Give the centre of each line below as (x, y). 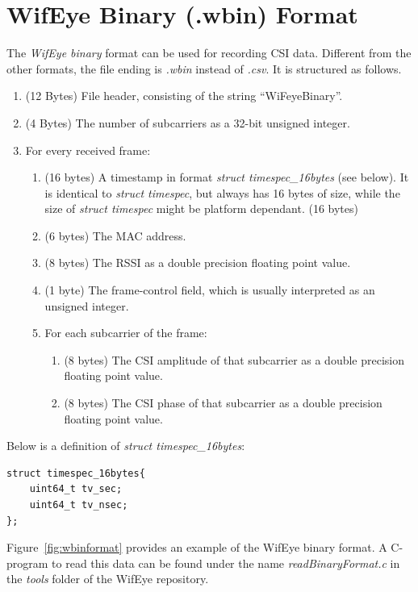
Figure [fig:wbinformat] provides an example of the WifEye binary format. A (197, 547)
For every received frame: (88, 150)
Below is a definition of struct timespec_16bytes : (126, 446)
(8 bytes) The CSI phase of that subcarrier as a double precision (223, 403)
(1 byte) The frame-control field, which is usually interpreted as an (210, 290)
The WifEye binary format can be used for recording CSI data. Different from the (209, 53)
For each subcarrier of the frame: (126, 333)
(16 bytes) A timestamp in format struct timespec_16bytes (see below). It (227, 177)
